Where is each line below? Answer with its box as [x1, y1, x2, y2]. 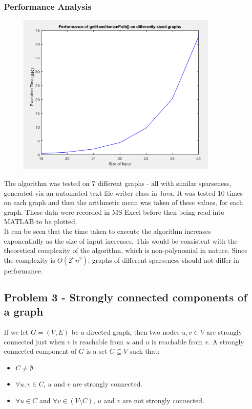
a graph [4, 304, 43, 319]
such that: [129, 346, 160, 356]
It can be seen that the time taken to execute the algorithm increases [4, 226, 211, 236]
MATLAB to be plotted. [4, 216, 77, 227]
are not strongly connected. [122, 395, 204, 405]
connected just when [4, 336, 65, 346]
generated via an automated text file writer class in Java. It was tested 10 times [4, 187, 243, 198]
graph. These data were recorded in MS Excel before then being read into [4, 206, 225, 217]
